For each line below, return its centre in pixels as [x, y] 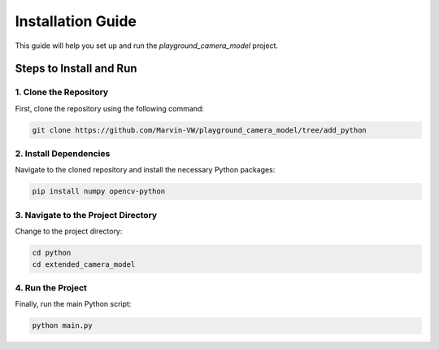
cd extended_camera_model [84, 264]
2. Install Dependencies [63, 154]
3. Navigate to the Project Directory [86, 215]
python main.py [62, 326]
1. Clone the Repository [62, 92]
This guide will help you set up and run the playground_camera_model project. [147, 46]
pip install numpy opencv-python [99, 192]
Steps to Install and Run [76, 69]
